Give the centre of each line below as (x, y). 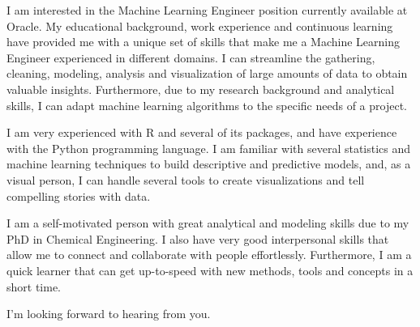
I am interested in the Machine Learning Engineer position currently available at (207, 10)
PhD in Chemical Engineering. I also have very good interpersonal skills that (198, 238)
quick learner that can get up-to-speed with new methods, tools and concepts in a (210, 270)
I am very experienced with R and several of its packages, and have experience (202, 132)
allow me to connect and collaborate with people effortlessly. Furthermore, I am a (209, 255)
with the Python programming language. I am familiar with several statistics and (209, 148)
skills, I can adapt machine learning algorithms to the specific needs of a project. (207, 105)
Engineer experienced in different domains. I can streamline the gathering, (191, 57)
